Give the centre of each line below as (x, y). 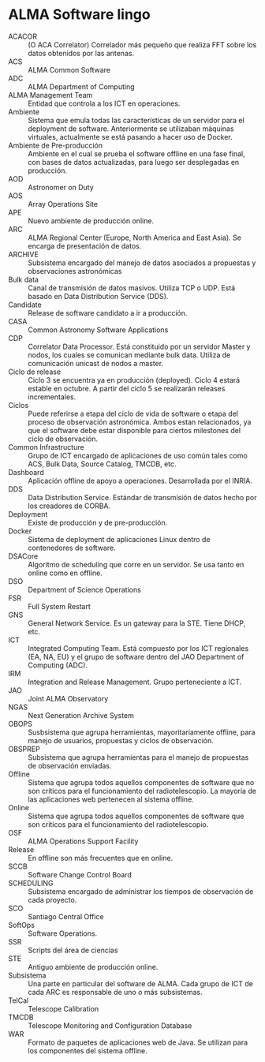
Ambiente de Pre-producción (56, 145)
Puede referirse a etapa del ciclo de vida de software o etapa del (133, 413)
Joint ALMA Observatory (68, 698)
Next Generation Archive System (81, 715)
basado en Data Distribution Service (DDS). (98, 296)
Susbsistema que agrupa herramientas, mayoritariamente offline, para (142, 732)
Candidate (25, 305)
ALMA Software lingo (80, 15)
